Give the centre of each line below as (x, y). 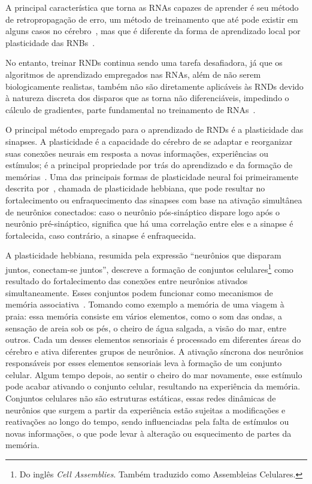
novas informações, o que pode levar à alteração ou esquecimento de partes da (149, 433)
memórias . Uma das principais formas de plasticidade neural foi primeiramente (152, 176)
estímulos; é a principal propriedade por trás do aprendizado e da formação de (149, 165)
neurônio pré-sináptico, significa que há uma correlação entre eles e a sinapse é (149, 223)
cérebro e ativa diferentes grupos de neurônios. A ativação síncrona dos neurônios (155, 351)
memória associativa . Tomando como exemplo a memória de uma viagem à (145, 304)
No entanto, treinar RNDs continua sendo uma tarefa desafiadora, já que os (144, 63)
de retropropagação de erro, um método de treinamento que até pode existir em (152, 19)
